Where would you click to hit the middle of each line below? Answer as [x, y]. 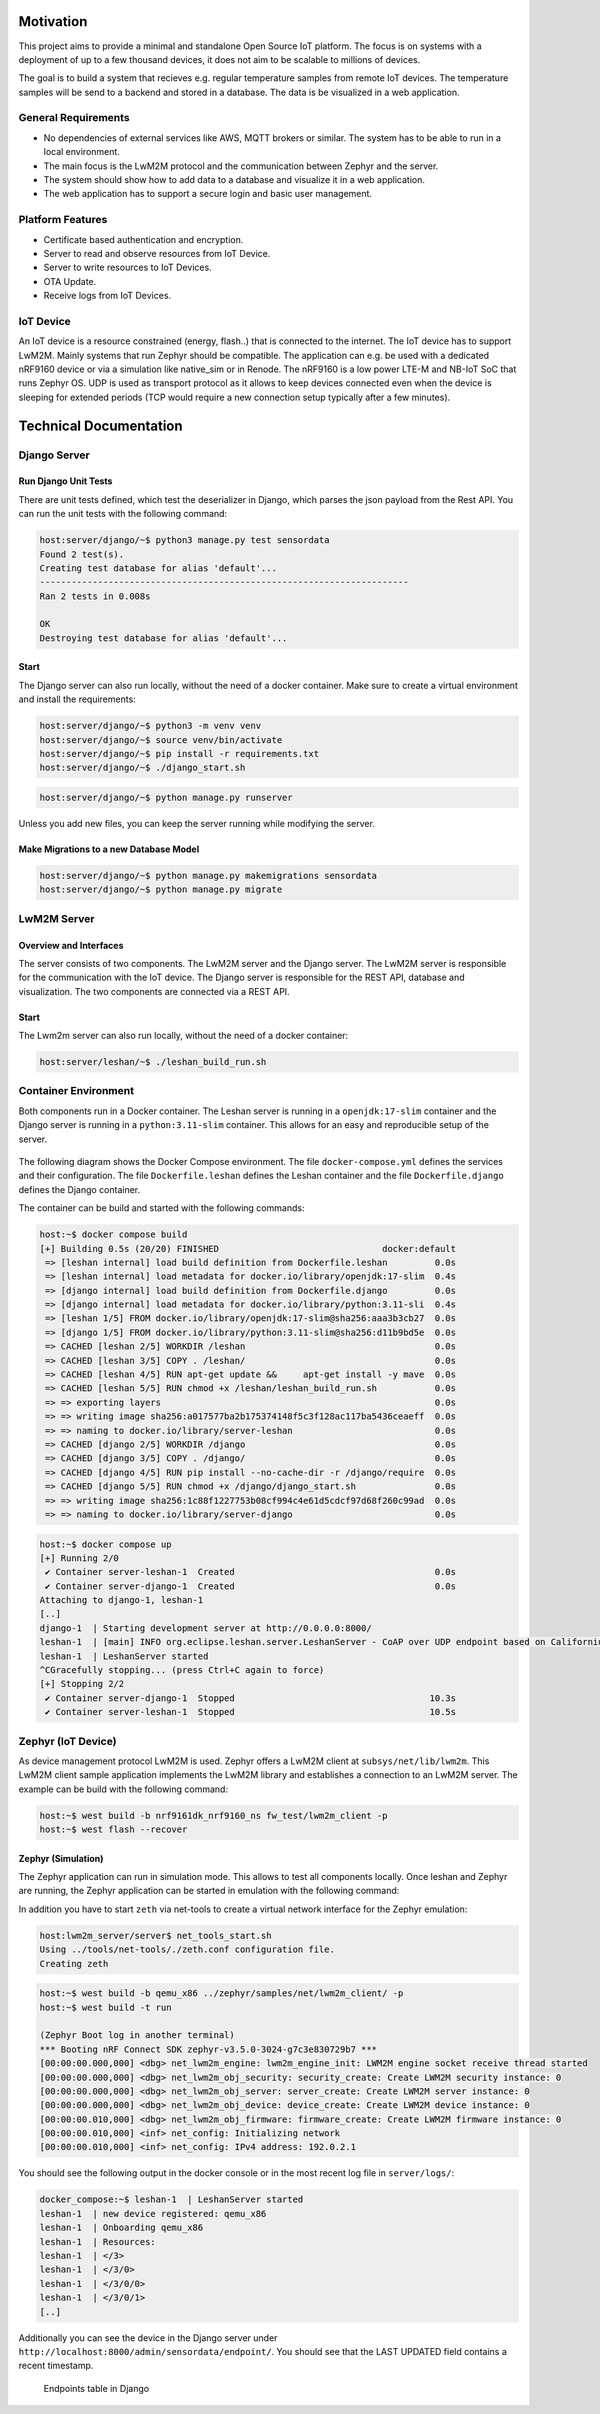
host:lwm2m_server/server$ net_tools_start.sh [155, 1935]
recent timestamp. [56, 2366]
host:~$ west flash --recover [113, 1829]
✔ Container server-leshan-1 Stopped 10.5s [251, 1712]
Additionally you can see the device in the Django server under [148, 2337]
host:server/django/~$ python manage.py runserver [166, 797]
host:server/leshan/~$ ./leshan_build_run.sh [153, 1062]
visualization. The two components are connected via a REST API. [154, 991]
